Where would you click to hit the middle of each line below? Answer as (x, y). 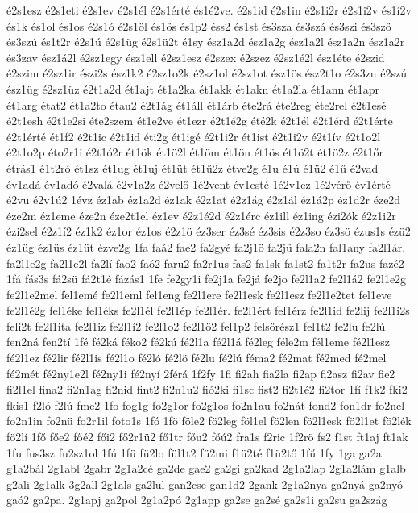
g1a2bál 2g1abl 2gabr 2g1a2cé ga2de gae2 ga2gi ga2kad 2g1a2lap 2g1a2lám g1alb (206, 468)
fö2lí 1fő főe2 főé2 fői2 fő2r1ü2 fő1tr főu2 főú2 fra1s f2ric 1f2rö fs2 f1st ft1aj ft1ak (207, 437)
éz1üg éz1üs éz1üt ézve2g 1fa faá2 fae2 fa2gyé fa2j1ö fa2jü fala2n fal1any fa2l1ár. (206, 246)
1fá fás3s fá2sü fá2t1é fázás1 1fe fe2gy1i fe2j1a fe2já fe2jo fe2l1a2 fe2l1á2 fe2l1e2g (207, 279)
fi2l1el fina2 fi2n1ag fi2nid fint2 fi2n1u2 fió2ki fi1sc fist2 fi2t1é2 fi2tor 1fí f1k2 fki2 (207, 389)
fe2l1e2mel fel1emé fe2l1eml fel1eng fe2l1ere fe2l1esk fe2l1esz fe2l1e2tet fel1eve (199, 294)
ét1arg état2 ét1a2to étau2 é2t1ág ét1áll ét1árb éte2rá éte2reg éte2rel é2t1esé (197, 104)
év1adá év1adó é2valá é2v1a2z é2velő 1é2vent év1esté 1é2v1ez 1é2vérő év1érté (199, 184)
